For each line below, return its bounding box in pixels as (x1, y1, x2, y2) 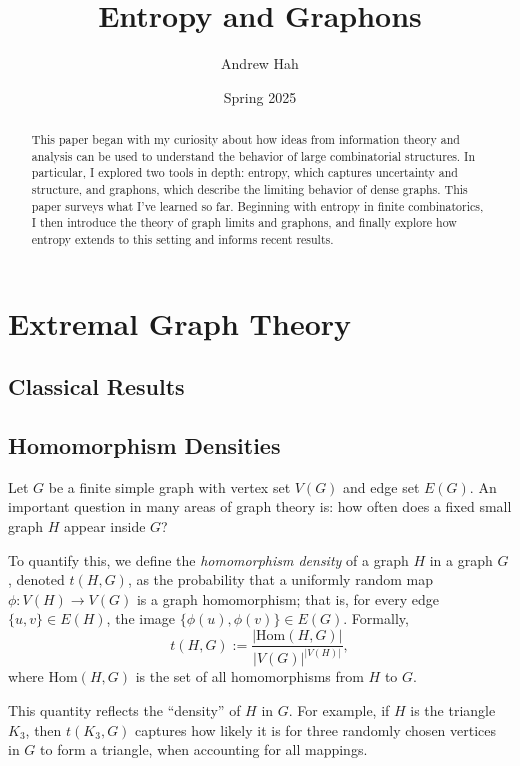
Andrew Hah (221, 53, 299, 74)
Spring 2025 (223, 86, 297, 107)
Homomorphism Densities (8, 430, 281, 461)
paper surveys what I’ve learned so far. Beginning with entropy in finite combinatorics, (31, 197, 484, 214)
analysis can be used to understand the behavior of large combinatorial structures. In (31, 147, 476, 164)
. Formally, (343, 608, 409, 629)
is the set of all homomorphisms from (135, 666, 364, 687)
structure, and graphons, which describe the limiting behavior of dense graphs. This (31, 181, 468, 198)
